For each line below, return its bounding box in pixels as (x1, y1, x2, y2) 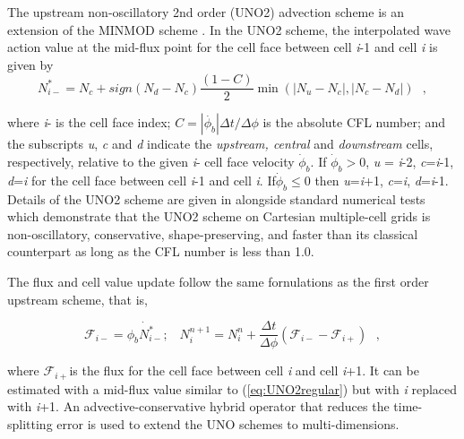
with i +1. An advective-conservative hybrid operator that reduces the (7, 397, 390, 416)
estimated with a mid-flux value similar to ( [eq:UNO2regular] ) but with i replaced (7, 379, 458, 398)
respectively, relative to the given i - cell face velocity (7, 152, 295, 171)
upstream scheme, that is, (7, 289, 148, 308)
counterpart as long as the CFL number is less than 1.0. (7, 242, 314, 261)
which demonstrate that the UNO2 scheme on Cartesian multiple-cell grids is (7, 207, 431, 226)
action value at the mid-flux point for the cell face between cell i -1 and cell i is (7, 38, 438, 56)
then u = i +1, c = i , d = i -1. (314, 170, 449, 189)
